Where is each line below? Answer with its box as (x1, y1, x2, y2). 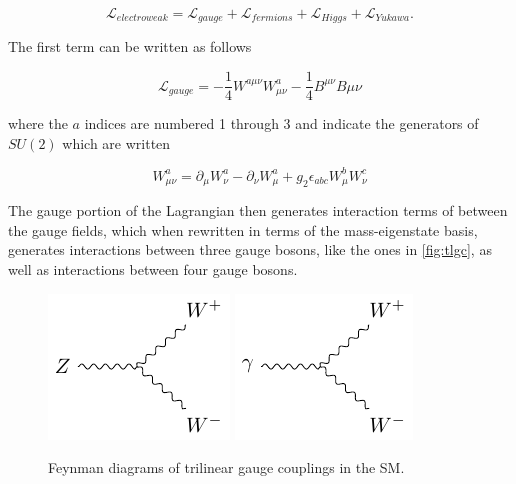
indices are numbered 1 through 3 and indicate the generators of (84, 113, 479, 134)
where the (8, 113, 68, 134)
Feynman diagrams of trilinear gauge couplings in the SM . (48, 457, 405, 478)
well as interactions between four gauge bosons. (8, 259, 298, 280)
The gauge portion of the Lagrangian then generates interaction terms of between (8, 200, 508, 221)
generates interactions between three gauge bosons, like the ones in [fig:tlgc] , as (8, 239, 492, 260)
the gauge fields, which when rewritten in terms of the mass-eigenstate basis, (8, 219, 478, 240)
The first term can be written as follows (8, 36, 252, 57)
